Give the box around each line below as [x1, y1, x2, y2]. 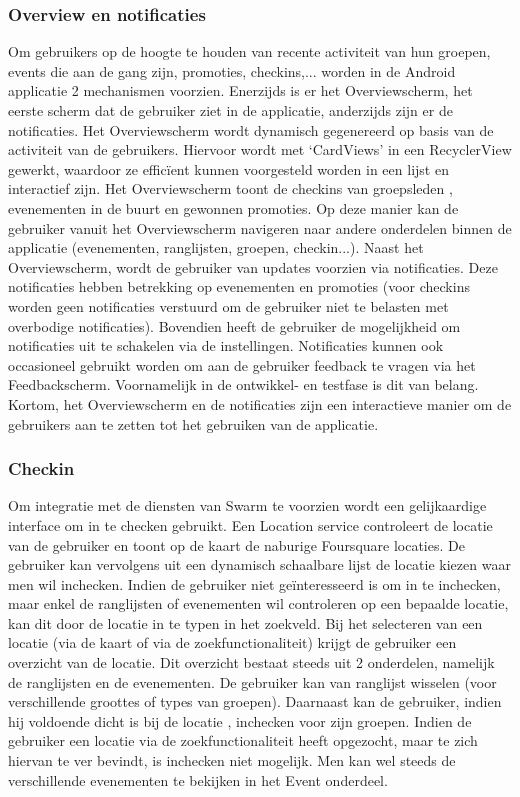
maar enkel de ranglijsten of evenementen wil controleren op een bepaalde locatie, [8, 593, 509, 614]
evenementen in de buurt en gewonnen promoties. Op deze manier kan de [8, 197, 459, 218]
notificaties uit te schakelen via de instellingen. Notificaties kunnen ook [8, 335, 444, 356]
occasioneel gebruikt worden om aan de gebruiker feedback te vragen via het [8, 354, 476, 375]
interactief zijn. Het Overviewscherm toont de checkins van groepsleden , [8, 178, 453, 199]
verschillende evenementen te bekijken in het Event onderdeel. [8, 769, 388, 790]
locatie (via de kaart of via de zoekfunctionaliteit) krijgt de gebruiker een [8, 632, 457, 653]
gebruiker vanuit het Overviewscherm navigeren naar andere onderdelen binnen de [8, 217, 512, 238]
